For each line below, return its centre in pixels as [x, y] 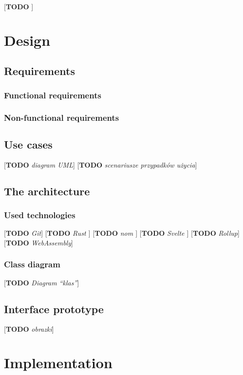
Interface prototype [54, 309]
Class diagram [32, 264]
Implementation [58, 363]
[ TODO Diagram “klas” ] [42, 282]
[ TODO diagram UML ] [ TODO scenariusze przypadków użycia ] [101, 164]
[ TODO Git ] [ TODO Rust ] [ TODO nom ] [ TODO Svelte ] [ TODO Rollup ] [122, 233]
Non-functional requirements [62, 117]
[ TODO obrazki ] [29, 329]
